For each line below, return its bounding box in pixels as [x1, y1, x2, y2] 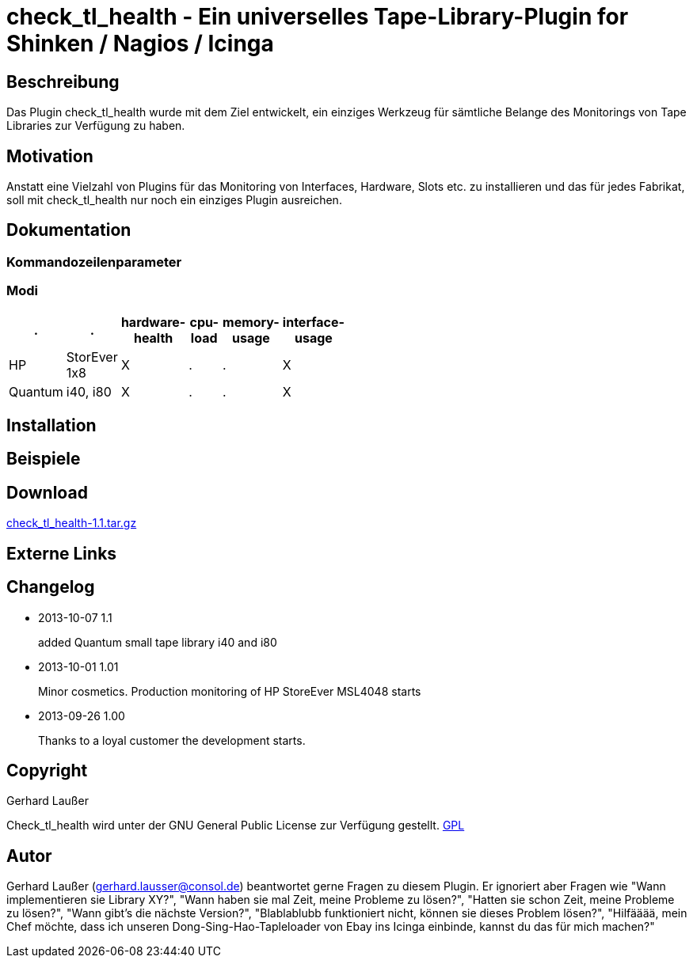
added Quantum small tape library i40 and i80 [38, 635, 277, 649]
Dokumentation [6, 220, 131, 241]
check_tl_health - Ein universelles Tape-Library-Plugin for [6, 3, 629, 30]
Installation [6, 416, 97, 436]
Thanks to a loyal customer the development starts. [38, 733, 306, 747]
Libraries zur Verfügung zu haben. [6, 119, 185, 133]
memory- [223, 313, 280, 330]
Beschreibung [6, 71, 120, 92]
